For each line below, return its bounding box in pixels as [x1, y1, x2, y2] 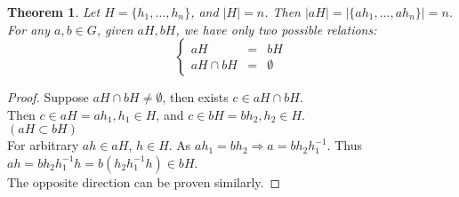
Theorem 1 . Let [7, 3, 101, 20]
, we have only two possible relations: [175, 20, 377, 38]
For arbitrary [7, 136, 79, 154]
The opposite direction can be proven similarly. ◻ [7, 172, 281, 191]
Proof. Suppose [7, 88, 89, 106]
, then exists [162, 88, 229, 106]
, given [96, 20, 133, 38]
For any [7, 20, 50, 38]
